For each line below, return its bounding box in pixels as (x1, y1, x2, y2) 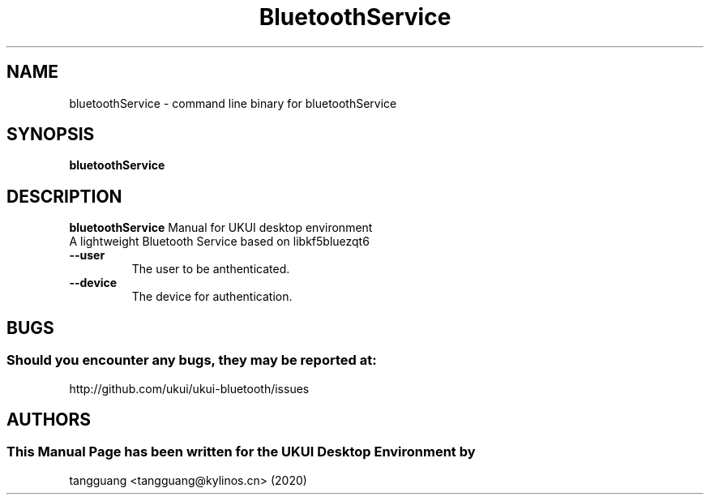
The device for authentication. (131, 289, 293, 304)
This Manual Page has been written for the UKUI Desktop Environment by (6, 443, 476, 460)
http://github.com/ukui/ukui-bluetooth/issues (69, 381, 310, 396)
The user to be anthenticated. (131, 262, 290, 276)
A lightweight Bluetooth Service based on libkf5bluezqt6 (69, 234, 370, 249)
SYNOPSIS (6, 124, 95, 145)
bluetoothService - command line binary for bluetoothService (69, 96, 397, 110)
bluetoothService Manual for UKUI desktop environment (69, 221, 373, 235)
